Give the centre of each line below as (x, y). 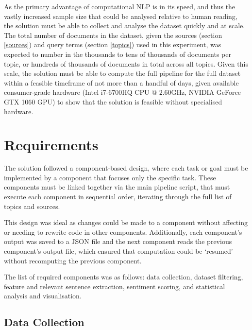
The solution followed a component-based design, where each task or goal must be (126, 168)
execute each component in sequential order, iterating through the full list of (118, 197)
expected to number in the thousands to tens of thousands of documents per (118, 54)
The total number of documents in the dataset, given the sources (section (113, 35)
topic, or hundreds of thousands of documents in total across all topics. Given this (126, 63)
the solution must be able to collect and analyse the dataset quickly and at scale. (125, 26)
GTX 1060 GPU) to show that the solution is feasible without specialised (113, 101)
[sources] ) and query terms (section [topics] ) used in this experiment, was (113, 44)
